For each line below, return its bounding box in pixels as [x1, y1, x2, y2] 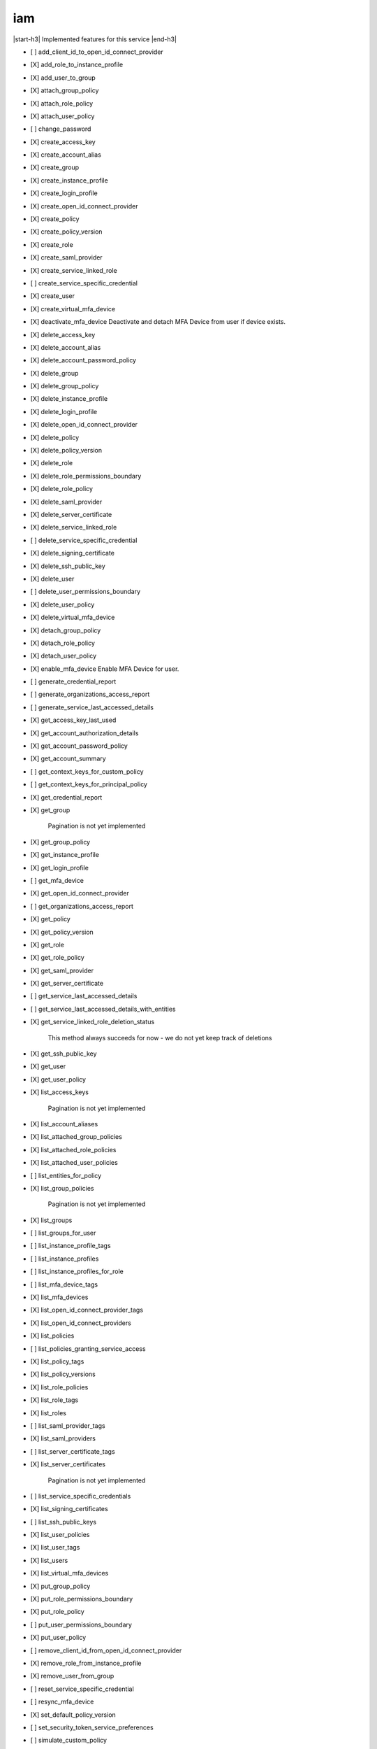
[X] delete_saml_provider [30, 497, 103, 506]
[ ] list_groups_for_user [30, 1228, 96, 1238]
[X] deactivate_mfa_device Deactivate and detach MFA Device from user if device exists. [30, 318, 286, 326]
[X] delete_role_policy [30, 485, 94, 493]
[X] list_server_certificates [30, 1460, 106, 1468]
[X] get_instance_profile [30, 851, 99, 859]
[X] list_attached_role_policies [30, 1145, 117, 1154]
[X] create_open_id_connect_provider [30, 201, 139, 210]
